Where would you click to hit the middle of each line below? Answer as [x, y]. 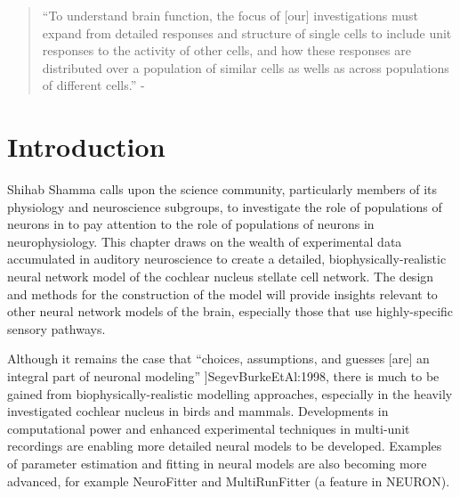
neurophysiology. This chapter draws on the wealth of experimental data [205, 241]
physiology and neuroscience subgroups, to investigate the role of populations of [225, 206]
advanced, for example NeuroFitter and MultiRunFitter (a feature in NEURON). [229, 481]
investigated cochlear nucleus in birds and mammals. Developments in [198, 411]
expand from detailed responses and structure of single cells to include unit [247, 33]
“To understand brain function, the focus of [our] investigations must [230, 15]
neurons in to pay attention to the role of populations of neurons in [191, 224]
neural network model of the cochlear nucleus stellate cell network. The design [221, 277]
